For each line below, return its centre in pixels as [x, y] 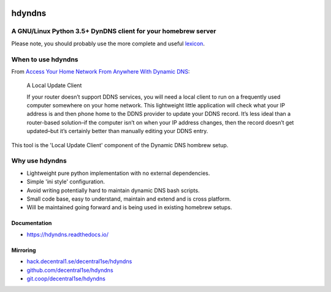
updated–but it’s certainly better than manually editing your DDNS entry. [117, 131]
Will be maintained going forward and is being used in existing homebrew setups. [129, 207]
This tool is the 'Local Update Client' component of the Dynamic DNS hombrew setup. [120, 145]
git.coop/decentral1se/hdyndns [66, 279]
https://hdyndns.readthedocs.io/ [68, 234]
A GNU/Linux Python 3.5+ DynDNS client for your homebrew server [114, 31]
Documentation [32, 223]
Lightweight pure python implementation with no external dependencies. [118, 173]
